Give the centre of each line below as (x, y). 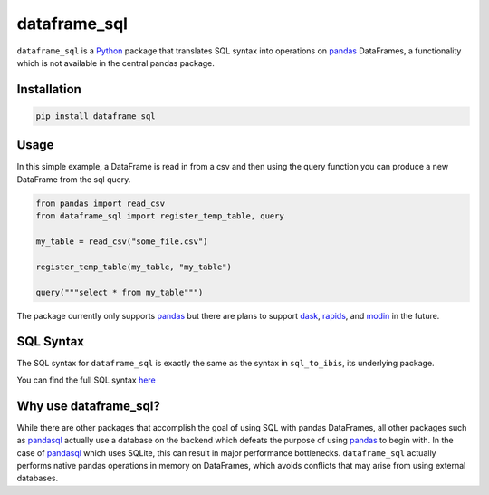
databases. (38, 478)
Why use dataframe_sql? (88, 406)
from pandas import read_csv (101, 203)
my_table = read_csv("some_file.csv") (122, 241)
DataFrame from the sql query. (74, 179)
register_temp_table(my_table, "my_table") (134, 267)
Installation (49, 89)
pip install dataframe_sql (96, 116)
